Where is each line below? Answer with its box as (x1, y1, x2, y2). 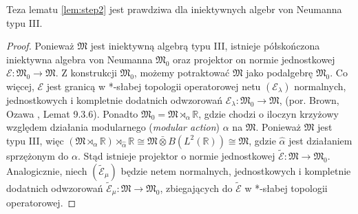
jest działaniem (288, 133, 352, 147)
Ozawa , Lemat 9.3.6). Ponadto (6, 106, 138, 120)
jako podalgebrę (246, 65, 313, 80)
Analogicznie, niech (6, 163, 87, 178)
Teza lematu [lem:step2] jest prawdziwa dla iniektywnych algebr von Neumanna (6, 2, 342, 16)
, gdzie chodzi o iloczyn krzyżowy (198, 106, 339, 120)
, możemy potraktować (134, 65, 230, 80)
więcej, (6, 78, 34, 93)
